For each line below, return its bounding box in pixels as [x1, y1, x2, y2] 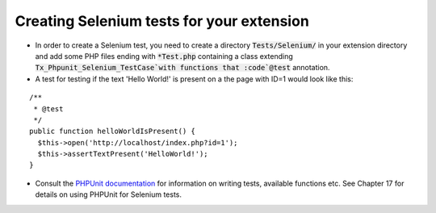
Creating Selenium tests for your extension [15, 12, 310, 30]
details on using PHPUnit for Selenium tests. [35, 190, 182, 199]
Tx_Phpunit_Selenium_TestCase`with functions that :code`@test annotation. [35, 63, 330, 73]
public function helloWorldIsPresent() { [29, 127, 195, 136]
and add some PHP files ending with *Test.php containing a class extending [35, 51, 294, 61]
